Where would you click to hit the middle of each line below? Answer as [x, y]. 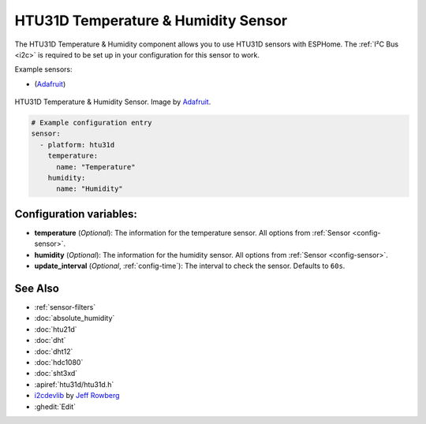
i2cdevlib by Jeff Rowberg [77, 396]
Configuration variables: [76, 214]
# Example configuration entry [92, 123]
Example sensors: [43, 69]
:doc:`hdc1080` [59, 362]
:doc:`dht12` [54, 351]
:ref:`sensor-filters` [65, 307]
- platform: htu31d [77, 145]
